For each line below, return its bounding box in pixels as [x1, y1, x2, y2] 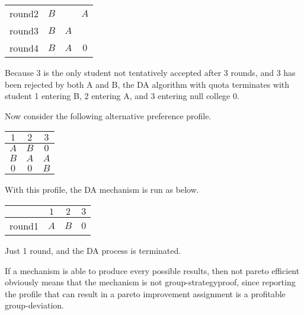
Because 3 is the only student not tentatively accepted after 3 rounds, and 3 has [5, 66, 296, 78]
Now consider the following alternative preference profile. [5, 109, 212, 122]
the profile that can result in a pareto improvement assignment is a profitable [5, 287, 286, 300]
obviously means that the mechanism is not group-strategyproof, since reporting [5, 276, 296, 288]
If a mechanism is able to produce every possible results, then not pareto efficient [5, 264, 300, 276]
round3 [9, 24, 39, 37]
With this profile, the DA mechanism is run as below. [5, 183, 199, 196]
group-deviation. [5, 299, 65, 311]
